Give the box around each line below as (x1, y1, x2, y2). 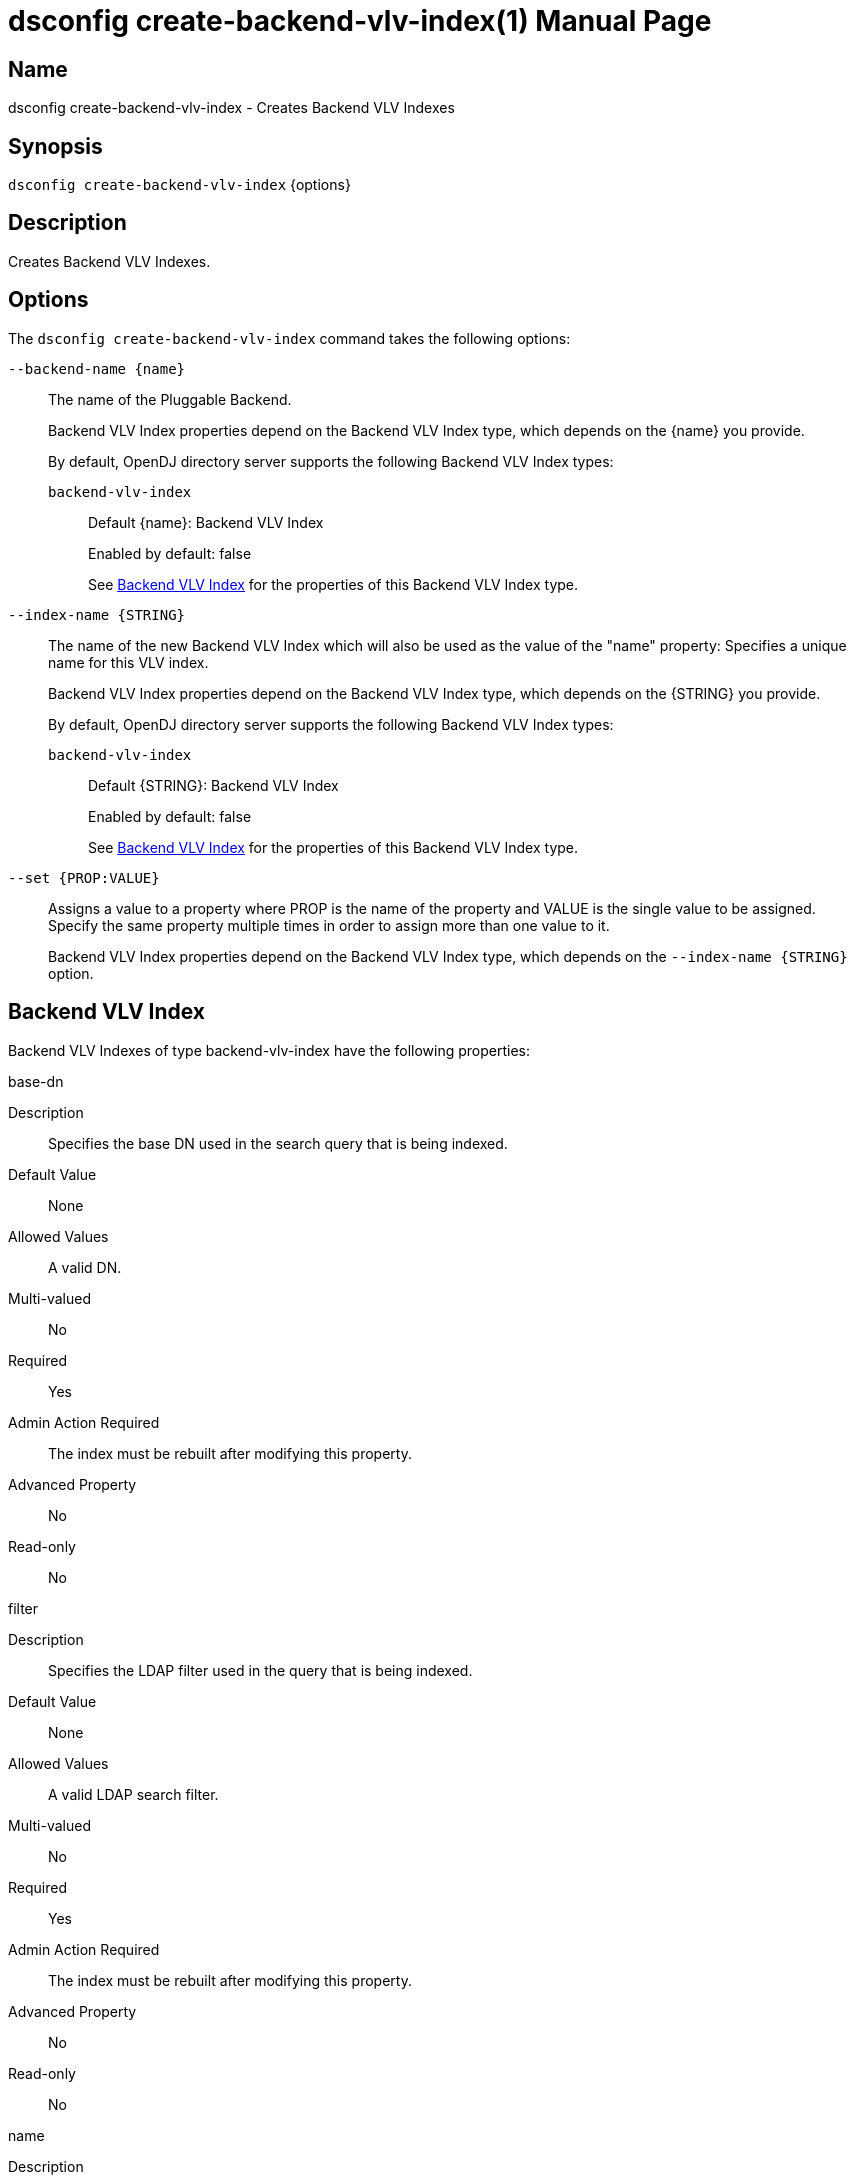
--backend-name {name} (8, 360, 186, 377)
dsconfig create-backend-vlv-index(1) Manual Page (8, 4, 712, 38)
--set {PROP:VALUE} (8, 869, 160, 886)
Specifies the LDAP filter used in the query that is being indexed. (48, 1661, 473, 1679)
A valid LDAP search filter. (48, 1785, 219, 1803)
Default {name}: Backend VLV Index (88, 513, 324, 531)
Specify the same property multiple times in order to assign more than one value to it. (48, 916, 610, 934)
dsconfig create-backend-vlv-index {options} (8, 176, 351, 194)
